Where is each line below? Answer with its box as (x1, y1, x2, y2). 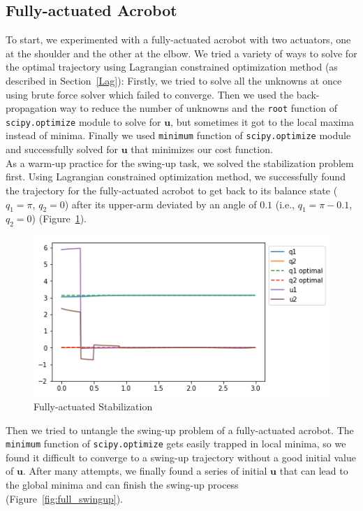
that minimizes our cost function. (131, 142, 273, 157)
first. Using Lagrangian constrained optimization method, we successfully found (6, 169, 346, 184)
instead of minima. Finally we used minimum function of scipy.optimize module (6, 128, 351, 143)
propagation (6, 101, 57, 115)
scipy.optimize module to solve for (6, 114, 161, 129)
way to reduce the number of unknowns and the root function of (59, 101, 337, 115)
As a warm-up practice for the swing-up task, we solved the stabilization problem (6, 155, 354, 170)
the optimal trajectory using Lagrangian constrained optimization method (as (6, 59, 338, 74)
